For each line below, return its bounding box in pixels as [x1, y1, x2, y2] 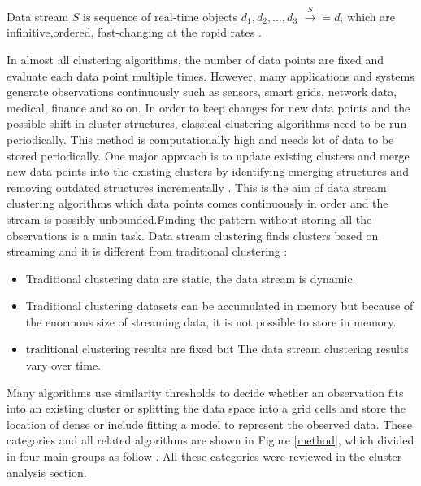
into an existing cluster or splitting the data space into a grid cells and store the [7, 400, 406, 417]
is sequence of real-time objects [83, 7, 238, 24]
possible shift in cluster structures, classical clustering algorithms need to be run [7, 115, 407, 132]
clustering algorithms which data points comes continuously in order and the [7, 195, 388, 212]
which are [347, 7, 395, 24]
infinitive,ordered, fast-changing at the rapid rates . [7, 24, 262, 41]
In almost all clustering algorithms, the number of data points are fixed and [7, 50, 384, 68]
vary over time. [25, 357, 102, 374]
